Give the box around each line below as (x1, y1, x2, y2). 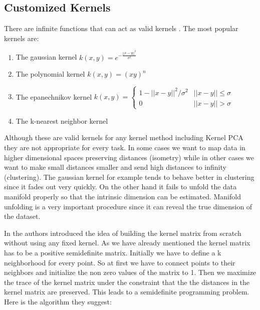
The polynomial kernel (16, 69, 85, 79)
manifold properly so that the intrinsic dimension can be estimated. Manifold (4, 191, 241, 201)
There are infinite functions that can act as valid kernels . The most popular (4, 23, 238, 34)
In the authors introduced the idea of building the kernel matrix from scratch (4, 227, 241, 238)
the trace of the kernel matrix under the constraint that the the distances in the (4, 276, 250, 287)
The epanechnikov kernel (16, 91, 92, 102)
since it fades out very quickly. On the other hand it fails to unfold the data (4, 181, 237, 192)
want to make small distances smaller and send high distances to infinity (4, 162, 226, 172)
